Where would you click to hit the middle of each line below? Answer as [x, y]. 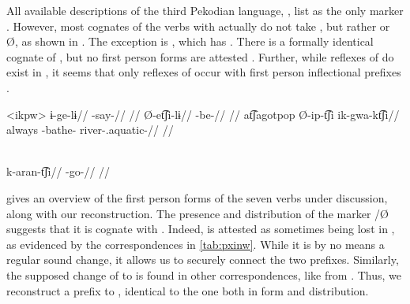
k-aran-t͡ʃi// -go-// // [58, 171]
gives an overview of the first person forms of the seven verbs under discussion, [197, 197]
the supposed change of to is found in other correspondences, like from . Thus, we [204, 274]
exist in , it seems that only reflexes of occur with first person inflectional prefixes [204, 72]
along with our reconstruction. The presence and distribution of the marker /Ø [197, 213]
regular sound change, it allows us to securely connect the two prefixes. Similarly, [203, 260]
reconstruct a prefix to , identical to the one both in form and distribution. [188, 290]
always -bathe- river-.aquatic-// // [90, 130]
